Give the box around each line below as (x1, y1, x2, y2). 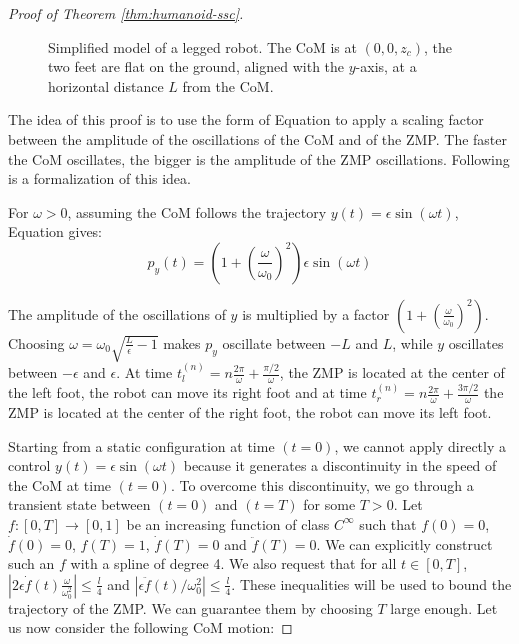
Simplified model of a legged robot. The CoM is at (48, 36, 357, 57)
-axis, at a (355, 56, 417, 77)
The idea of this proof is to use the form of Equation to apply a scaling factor (8, 109, 484, 130)
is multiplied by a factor (242, 303, 390, 324)
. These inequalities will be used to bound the (231, 573, 512, 594)
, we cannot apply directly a (334, 435, 506, 456)
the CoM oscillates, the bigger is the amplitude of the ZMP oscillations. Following (8, 148, 510, 169)
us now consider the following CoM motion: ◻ (8, 617, 293, 638)
